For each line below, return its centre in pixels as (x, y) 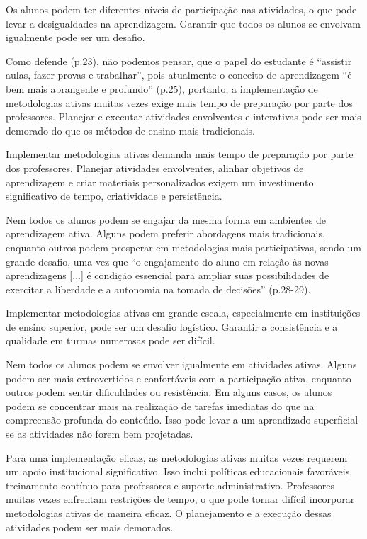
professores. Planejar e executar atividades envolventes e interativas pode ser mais (183, 117)
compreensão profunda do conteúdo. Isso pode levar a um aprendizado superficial (182, 420)
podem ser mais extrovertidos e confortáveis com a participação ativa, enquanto (179, 378)
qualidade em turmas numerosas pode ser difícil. (111, 340)
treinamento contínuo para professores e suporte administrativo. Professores (170, 485)
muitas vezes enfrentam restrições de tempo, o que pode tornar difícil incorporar (180, 499)
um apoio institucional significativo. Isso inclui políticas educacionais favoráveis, (179, 471)
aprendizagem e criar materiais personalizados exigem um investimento (160, 182)
